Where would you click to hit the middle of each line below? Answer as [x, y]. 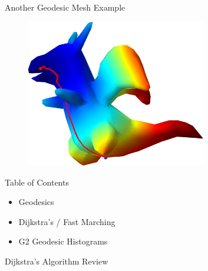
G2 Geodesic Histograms [63, 241]
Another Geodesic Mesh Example [65, 7]
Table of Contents [37, 182]
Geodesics [36, 202]
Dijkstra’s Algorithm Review [57, 261]
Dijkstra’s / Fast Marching [67, 221]
